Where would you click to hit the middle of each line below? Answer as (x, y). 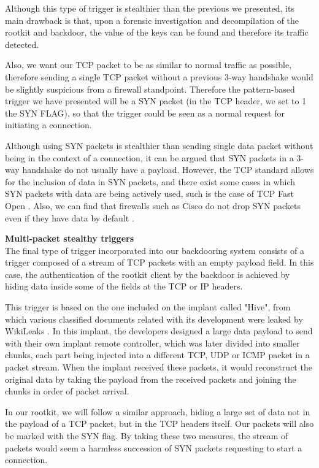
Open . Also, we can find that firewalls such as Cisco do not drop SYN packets (153, 205)
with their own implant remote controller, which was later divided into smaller (152, 343)
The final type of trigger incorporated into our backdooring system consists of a (155, 250)
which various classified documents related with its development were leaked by (154, 319)
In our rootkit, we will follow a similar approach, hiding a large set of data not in (158, 411)
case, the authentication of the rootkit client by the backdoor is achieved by (148, 274)
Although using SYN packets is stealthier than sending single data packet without (159, 145)
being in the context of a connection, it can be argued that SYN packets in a (149, 157)
